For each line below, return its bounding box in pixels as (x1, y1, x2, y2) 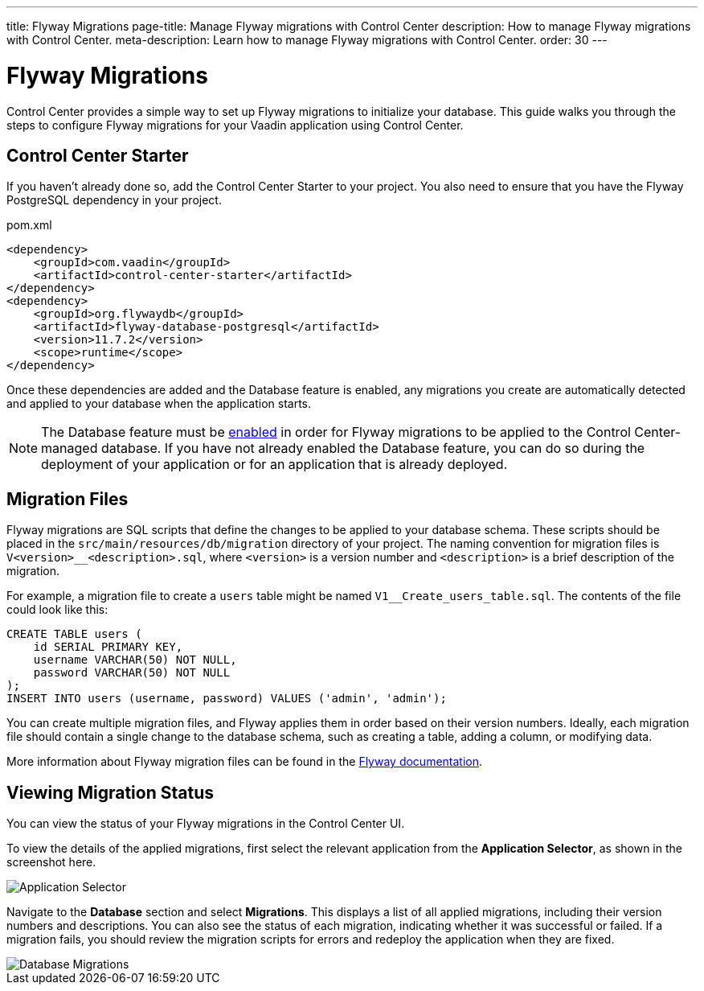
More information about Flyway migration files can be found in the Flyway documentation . (6, 755, 483, 769)
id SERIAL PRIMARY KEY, (33, 640, 183, 654)
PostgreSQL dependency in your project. (6, 193, 222, 208)
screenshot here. (6, 855, 96, 870)
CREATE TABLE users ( (6, 627, 142, 641)
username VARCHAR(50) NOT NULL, (33, 653, 237, 667)
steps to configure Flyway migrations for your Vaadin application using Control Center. (6, 117, 464, 132)
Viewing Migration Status (6, 782, 214, 803)
